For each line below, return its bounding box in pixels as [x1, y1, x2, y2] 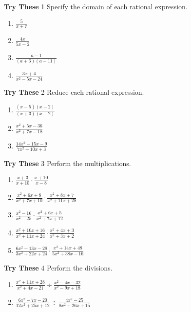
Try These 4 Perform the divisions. [4, 263, 113, 273]
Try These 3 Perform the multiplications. [4, 158, 131, 168]
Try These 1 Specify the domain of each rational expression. [4, 1, 188, 11]
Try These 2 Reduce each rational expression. [4, 87, 144, 97]
